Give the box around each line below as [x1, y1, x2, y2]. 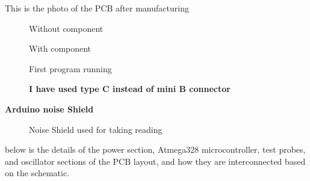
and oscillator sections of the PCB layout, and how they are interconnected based [5, 155, 306, 167]
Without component [29, 22, 104, 34]
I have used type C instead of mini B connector [29, 82, 231, 95]
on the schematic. [5, 167, 70, 179]
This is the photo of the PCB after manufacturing [5, 2, 189, 14]
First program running [29, 62, 112, 75]
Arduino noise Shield [5, 102, 94, 115]
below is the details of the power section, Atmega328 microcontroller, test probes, [5, 143, 306, 156]
